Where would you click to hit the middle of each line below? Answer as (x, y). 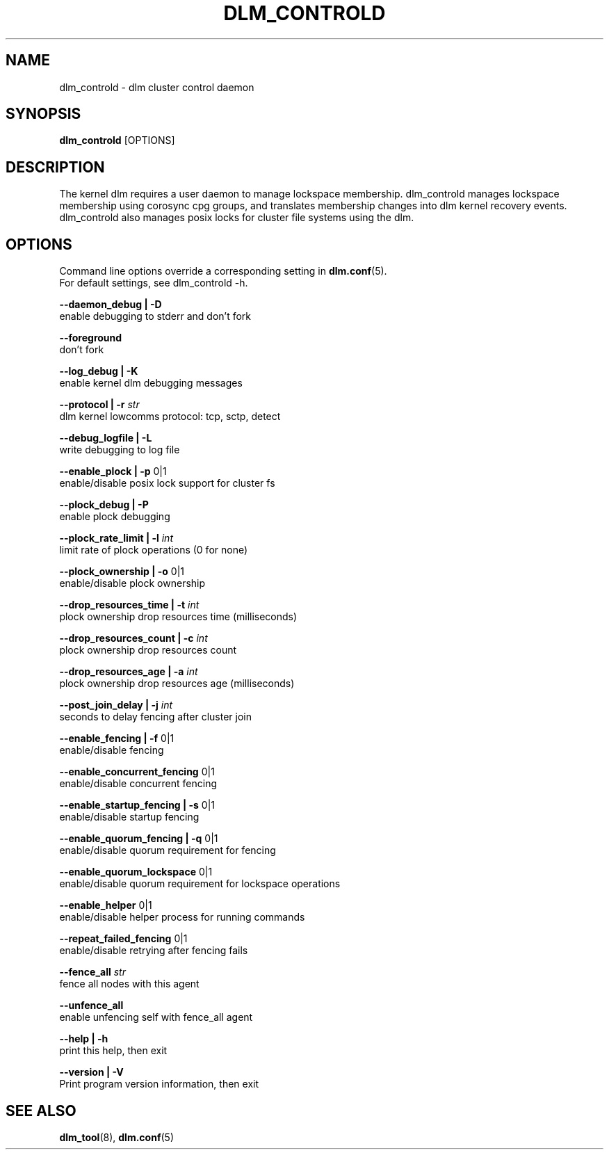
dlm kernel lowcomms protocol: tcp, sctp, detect (170, 417)
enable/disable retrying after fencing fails (154, 951)
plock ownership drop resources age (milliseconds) (177, 684)
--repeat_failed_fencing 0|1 (123, 939)
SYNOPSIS (43, 114)
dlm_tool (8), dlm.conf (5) (116, 1137)
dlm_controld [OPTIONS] (117, 140)
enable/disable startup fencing (129, 817)
